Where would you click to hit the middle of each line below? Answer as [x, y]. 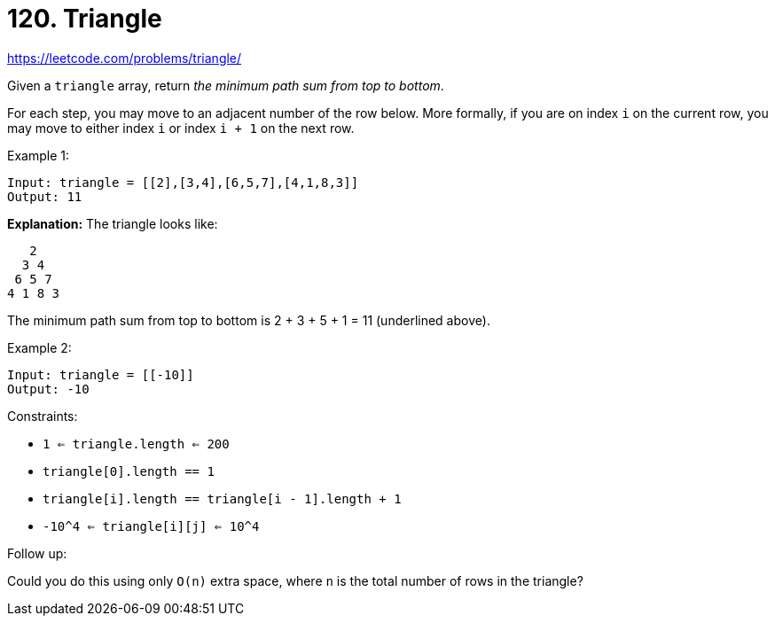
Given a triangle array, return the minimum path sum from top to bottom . [226, 85]
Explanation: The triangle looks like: [113, 223]
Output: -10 [48, 389]
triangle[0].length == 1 [129, 471]
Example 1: [38, 155]
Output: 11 [45, 196]
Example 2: [39, 347]
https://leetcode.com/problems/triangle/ [125, 58]
